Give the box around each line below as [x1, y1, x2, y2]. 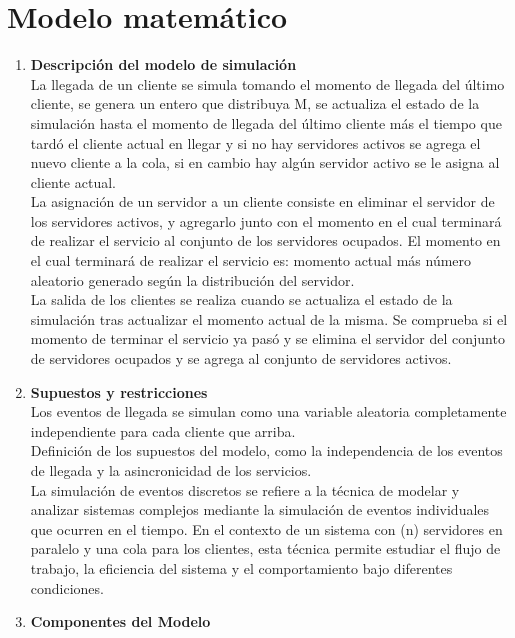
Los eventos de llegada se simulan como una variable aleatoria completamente [30, 401, 507, 422]
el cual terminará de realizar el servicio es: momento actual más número [30, 250, 472, 271]
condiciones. [30, 577, 104, 598]
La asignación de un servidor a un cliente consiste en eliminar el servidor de [30, 191, 495, 212]
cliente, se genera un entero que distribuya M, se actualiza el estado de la [30, 93, 480, 114]
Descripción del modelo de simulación [30, 54, 297, 75]
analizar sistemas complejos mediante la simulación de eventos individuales [30, 499, 490, 520]
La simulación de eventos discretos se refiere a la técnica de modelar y [30, 479, 460, 500]
